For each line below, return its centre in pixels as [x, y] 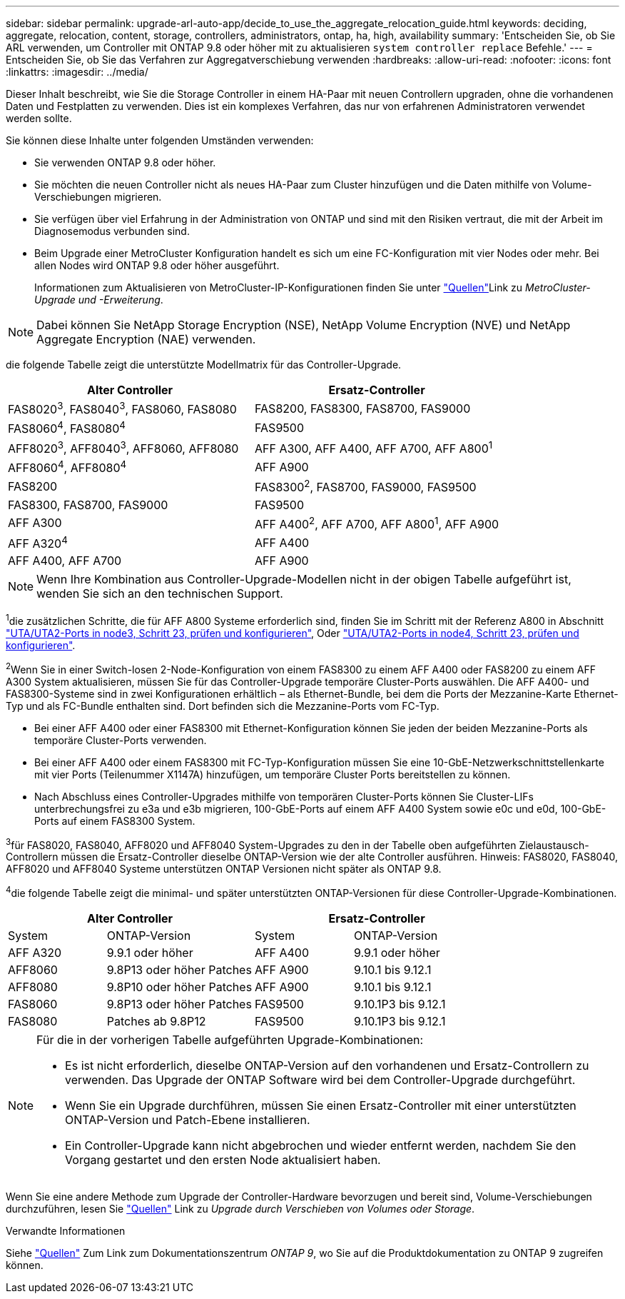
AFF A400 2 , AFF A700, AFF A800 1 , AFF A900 [377, 523]
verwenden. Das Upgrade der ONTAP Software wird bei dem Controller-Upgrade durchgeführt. [320, 1079]
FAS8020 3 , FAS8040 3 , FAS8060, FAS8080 [122, 408]
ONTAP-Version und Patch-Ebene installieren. [188, 1119]
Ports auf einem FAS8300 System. [115, 821]
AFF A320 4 [38, 542]
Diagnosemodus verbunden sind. [112, 231]
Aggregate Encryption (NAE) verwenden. [146, 339]
